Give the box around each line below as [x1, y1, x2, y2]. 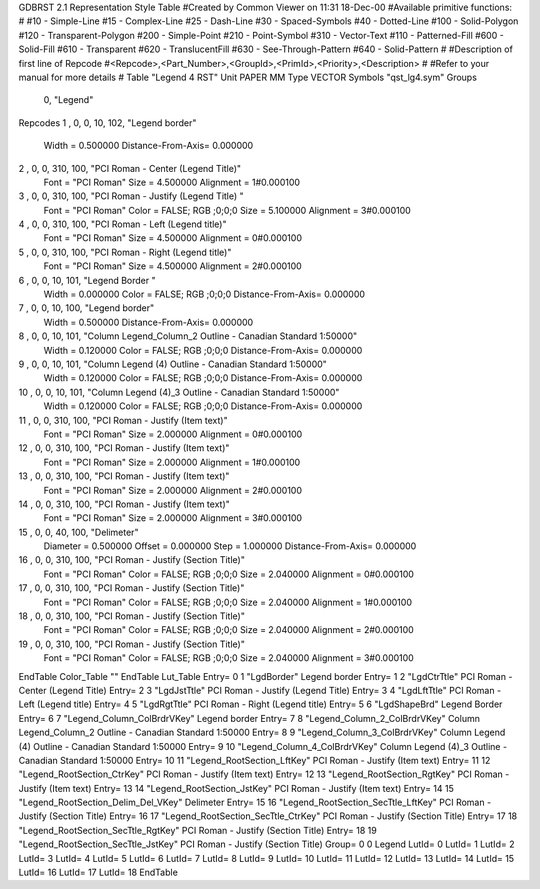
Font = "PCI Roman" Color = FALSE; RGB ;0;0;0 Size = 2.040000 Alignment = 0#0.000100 [43, 568, 415, 580]
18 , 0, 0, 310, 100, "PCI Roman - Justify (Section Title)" [18, 610, 245, 622]
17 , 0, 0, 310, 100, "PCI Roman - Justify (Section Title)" [18, 582, 245, 594]
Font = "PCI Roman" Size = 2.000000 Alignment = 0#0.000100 [43, 428, 303, 440]
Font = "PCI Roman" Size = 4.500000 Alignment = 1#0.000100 [43, 176, 300, 188]
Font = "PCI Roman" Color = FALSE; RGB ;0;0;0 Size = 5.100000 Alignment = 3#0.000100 [43, 204, 412, 216]
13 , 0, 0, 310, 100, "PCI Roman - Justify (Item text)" [18, 470, 230, 482]
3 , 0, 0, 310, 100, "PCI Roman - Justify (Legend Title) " [18, 190, 244, 202]
